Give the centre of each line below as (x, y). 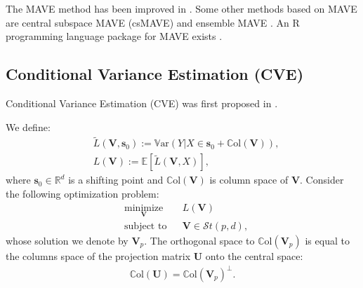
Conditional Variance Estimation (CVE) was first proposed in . (142, 103)
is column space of (249, 180)
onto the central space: (254, 255)
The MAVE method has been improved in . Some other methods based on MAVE (181, 8)
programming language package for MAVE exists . (114, 36)
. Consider (322, 180)
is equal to (327, 240)
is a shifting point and (116, 180)
